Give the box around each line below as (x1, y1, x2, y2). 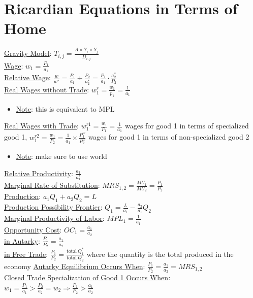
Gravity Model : (4, 48, 52, 58)
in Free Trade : (4, 248, 48, 259)
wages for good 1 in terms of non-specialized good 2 (88, 131, 249, 142)
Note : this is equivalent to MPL (16, 103, 115, 114)
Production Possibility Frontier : (4, 202, 103, 212)
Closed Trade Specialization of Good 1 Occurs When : (4, 272, 171, 282)
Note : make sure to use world (16, 150, 107, 161)
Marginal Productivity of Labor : (4, 213, 105, 223)
